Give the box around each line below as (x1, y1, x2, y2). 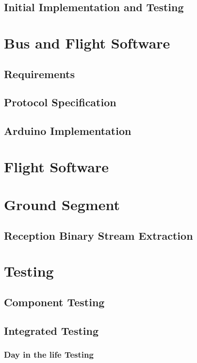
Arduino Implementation (4, 123, 131, 138)
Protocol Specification (4, 95, 116, 110)
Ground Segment (4, 195, 120, 214)
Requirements (4, 66, 75, 81)
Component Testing (4, 294, 105, 309)
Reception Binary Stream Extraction (4, 228, 193, 243)
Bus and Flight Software (4, 33, 170, 52)
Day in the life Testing (4, 348, 94, 360)
